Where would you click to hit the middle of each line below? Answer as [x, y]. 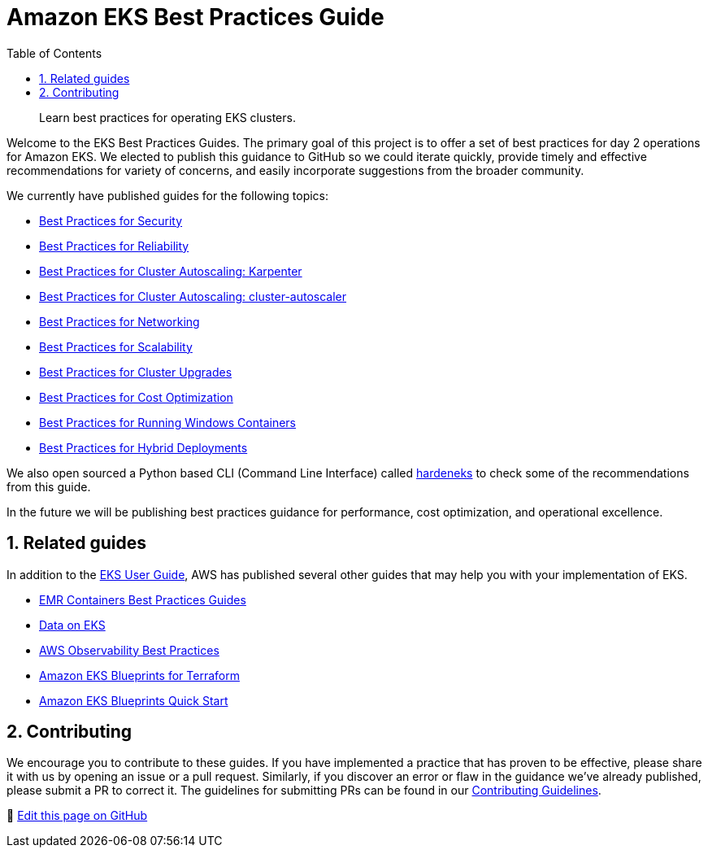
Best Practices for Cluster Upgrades [136, 372]
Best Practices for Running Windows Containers [167, 422]
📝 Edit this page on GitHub [77, 816]
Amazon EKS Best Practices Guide [195, 17]
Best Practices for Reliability [114, 246]
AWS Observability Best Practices [129, 650]
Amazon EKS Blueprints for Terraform [139, 675]
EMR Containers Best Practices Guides [143, 599]
